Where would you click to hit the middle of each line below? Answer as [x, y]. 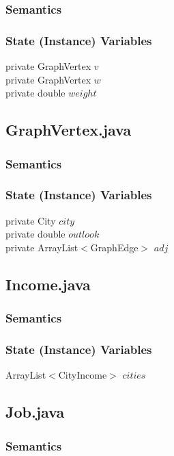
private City [31, 220]
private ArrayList [42, 247]
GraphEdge [114, 247]
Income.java [48, 284]
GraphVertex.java [69, 130]
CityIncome [83, 375]
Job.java [35, 412]
